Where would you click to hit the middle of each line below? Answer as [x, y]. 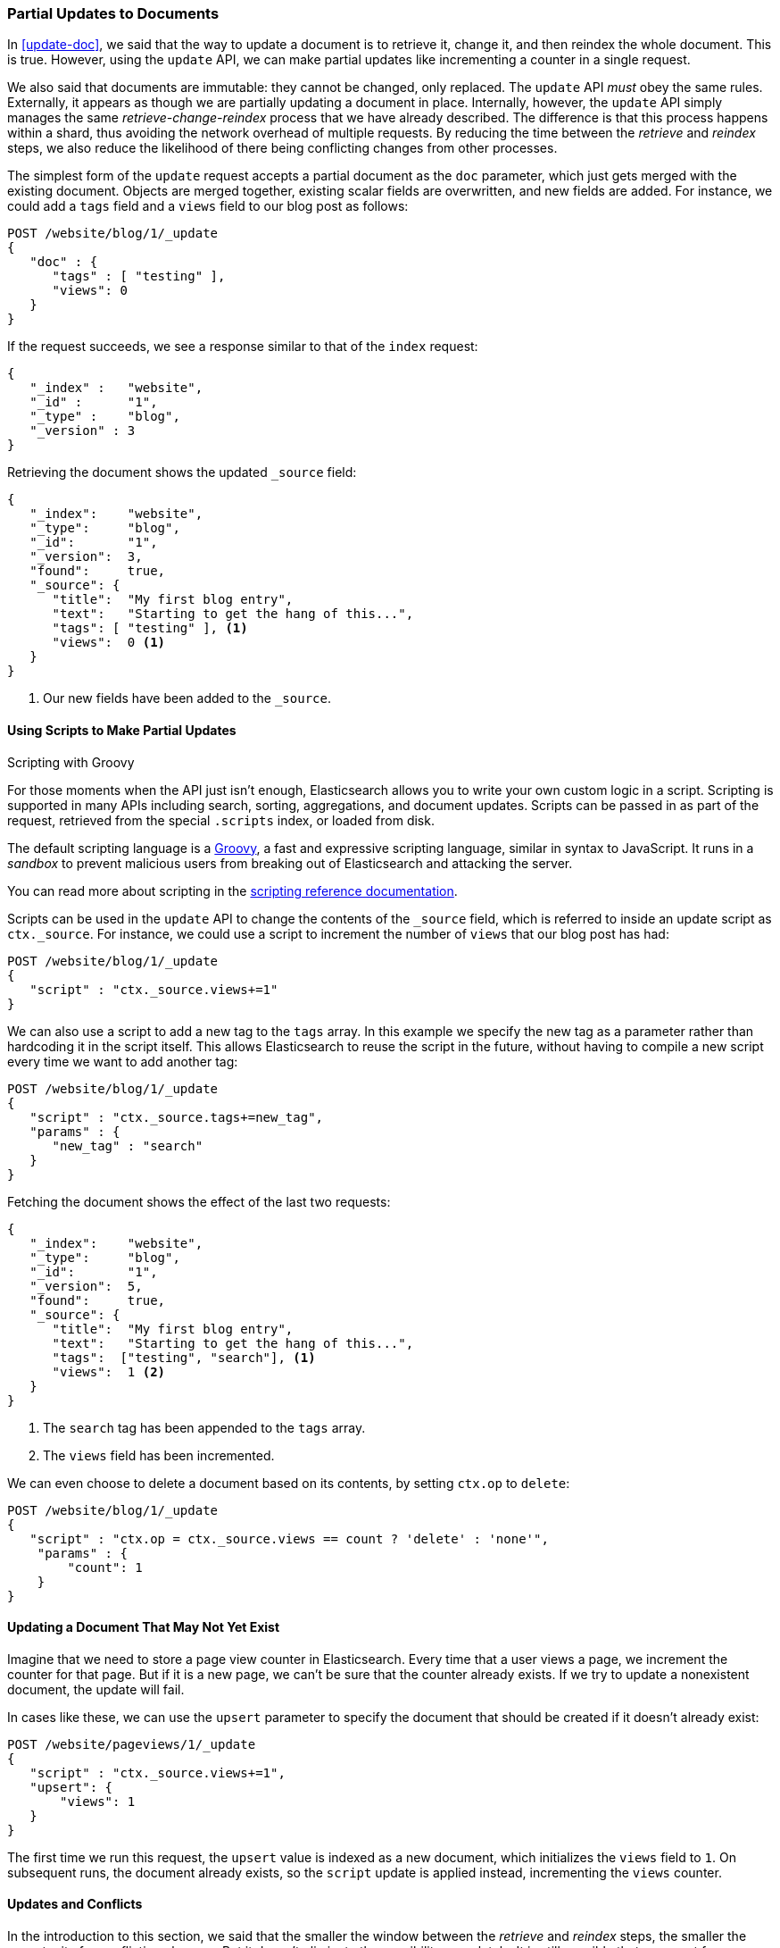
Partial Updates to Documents [113, 13]
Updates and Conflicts [75, 1904]
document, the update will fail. [96, 1689]
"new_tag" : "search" [128, 1145]
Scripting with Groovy [71, 762]
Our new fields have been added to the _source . [187, 698]
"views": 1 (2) [109, 1371]
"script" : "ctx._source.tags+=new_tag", [177, 1117]
